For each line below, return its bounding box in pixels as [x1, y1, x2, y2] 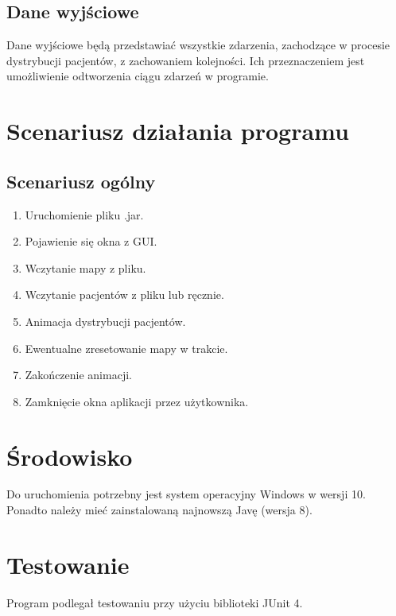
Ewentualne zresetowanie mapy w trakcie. [25, 339, 228, 356]
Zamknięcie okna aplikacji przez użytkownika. [25, 393, 249, 409]
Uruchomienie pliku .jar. [25, 206, 144, 223]
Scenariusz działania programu [6, 114, 349, 147]
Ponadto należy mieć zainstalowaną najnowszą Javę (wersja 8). [6, 502, 313, 518]
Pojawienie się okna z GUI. [25, 233, 157, 250]
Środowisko [6, 440, 133, 472]
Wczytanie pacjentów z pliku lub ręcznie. [25, 286, 224, 303]
